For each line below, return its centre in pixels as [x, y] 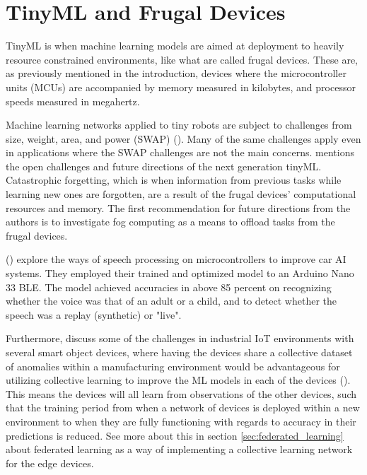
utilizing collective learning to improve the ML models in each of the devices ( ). [178, 380]
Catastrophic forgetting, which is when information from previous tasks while [174, 180]
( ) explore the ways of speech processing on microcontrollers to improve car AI [176, 259]
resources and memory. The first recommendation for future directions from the [178, 207]
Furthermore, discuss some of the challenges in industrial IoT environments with [180, 338]
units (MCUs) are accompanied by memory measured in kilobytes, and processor [181, 87]
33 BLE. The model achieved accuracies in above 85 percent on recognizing [169, 287]
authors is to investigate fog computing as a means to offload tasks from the [170, 222]
